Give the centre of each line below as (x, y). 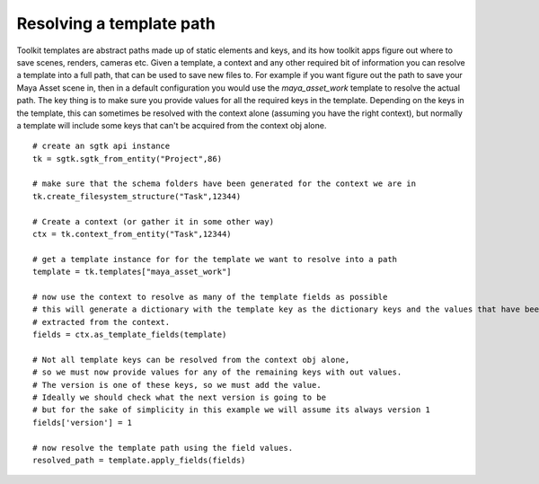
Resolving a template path (116, 23)
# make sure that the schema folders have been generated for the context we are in (225, 184)
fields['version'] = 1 (83, 422)
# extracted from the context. (102, 322)
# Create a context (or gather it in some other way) (153, 221)
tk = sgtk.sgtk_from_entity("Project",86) (128, 158)
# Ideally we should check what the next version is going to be (180, 398)
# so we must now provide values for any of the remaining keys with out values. (217, 372)
